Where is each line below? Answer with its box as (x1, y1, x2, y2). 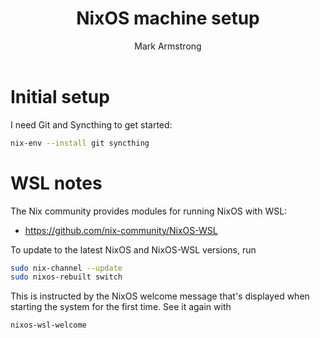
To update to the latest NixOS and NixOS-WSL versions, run (10, 243, 257, 256)
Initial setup (10, 85, 110, 108)
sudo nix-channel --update (10, 263, 123, 273)
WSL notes (10, 172, 103, 194)
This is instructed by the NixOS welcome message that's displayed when (10, 290, 310, 302)
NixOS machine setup (76, 7, 260, 30)
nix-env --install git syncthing (10, 138, 150, 148)
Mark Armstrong (134, 40, 202, 52)
